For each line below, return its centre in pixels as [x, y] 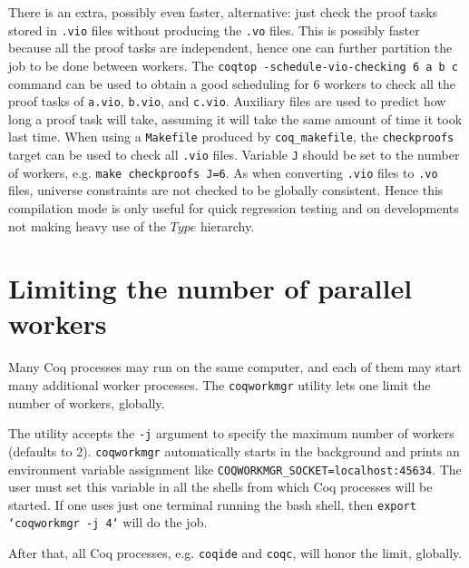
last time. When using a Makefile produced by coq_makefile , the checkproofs [231, 137]
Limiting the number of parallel [210, 288]
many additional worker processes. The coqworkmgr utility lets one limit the [220, 385]
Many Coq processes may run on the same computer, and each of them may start [235, 367]
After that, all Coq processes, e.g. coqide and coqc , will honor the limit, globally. [235, 553]
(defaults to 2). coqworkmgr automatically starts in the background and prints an [234, 450]
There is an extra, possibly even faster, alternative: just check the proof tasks [223, 12]
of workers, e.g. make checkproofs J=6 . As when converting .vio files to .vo [223, 172]
